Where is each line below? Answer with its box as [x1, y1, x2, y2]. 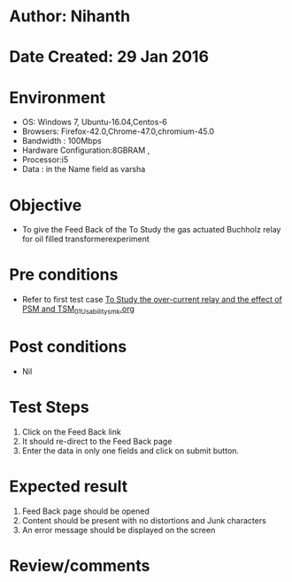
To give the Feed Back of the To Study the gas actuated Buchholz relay [21, 224, 281, 235]
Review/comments [9, 555, 150, 576]
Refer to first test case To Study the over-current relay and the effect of [21, 295, 283, 305]
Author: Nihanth [9, 6, 131, 27]
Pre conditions [9, 264, 119, 285]
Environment [9, 87, 106, 107]
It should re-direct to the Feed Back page [21, 436, 173, 446]
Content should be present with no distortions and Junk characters [21, 515, 267, 525]
